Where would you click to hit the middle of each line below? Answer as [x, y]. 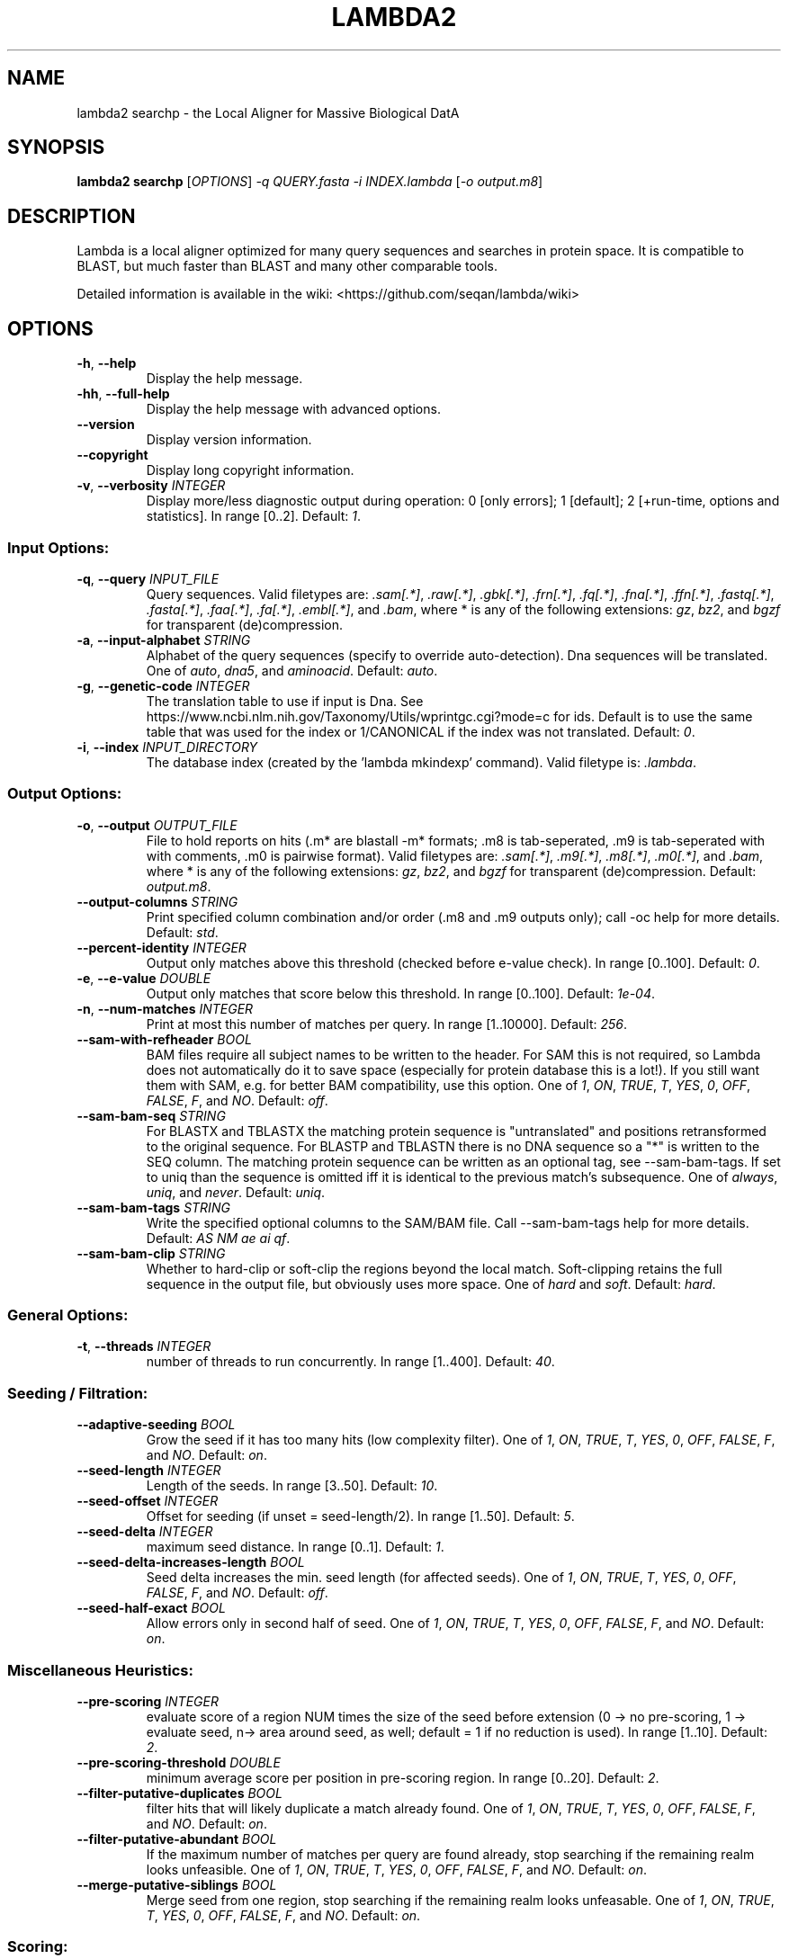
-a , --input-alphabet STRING [164, 640]
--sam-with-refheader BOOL [164, 1039]
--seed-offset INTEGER [148, 1501]
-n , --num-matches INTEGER [165, 1008]
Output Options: [65, 794]
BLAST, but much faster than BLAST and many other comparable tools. [287, 266]
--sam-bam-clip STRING [151, 1253]
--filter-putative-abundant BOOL [177, 1838]
